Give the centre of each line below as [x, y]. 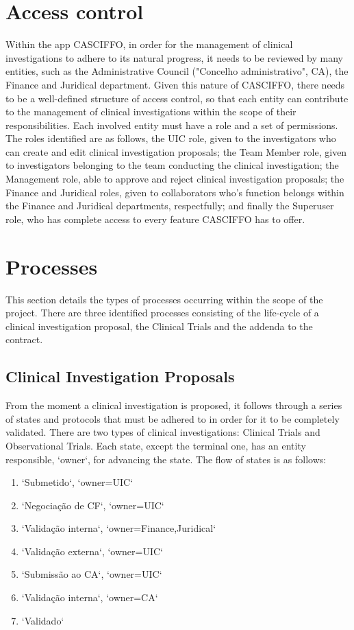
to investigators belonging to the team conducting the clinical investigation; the [172, 165]
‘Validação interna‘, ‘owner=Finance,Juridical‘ [119, 528]
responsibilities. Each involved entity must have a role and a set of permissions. [172, 125]
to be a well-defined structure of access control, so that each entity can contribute [177, 98]
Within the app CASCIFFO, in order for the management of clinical [149, 44]
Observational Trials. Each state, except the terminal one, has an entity [156, 445]
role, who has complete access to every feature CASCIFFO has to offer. [155, 219]
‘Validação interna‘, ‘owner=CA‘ [90, 597]
